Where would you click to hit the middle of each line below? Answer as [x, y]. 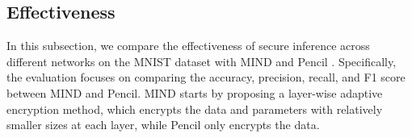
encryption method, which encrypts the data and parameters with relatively [195, 109]
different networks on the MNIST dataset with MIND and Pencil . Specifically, [202, 61]
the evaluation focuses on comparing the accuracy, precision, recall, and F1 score [206, 77]
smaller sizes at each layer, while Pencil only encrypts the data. [163, 125]
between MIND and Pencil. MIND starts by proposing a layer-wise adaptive [195, 92]
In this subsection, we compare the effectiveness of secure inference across [188, 46]
